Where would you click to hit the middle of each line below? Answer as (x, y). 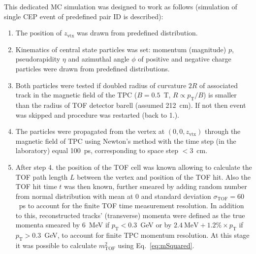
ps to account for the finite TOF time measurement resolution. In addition (131, 206)
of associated (219, 85)
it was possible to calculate (56, 245)
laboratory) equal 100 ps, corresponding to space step (97, 150)
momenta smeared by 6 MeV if (63, 225)
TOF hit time (36, 186)
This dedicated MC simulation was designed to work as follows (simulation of (121, 6)
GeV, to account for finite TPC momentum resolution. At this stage (147, 235)
